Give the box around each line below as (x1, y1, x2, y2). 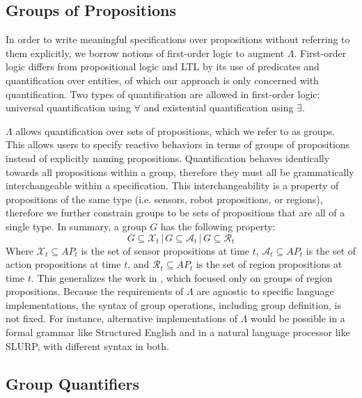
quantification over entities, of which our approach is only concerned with (6, 72, 319, 87)
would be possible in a (250, 311, 345, 326)
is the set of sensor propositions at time (81, 243, 250, 257)
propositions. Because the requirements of (6, 284, 184, 298)
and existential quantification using (143, 100, 294, 115)
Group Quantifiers (6, 372, 140, 394)
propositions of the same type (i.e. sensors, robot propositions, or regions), (6, 191, 323, 206)
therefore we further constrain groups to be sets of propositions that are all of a (6, 205, 345, 220)
